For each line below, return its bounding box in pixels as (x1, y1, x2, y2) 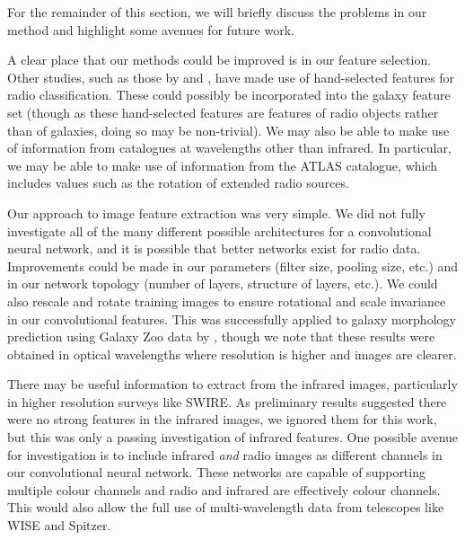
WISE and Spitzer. (7, 516, 111, 535)
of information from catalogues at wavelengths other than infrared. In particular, (7, 138, 452, 157)
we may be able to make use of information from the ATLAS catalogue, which (7, 155, 438, 174)
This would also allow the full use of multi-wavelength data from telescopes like (7, 498, 444, 517)
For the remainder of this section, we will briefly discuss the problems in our (7, 3, 427, 21)
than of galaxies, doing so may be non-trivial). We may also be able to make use (7, 120, 450, 139)
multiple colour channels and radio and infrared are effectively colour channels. (7, 480, 441, 499)
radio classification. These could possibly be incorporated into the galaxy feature (7, 85, 451, 104)
